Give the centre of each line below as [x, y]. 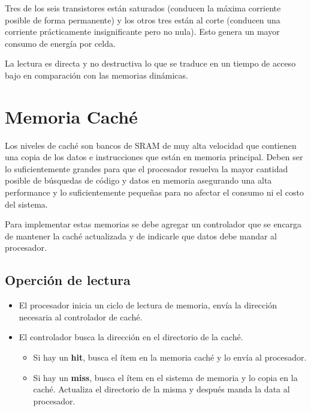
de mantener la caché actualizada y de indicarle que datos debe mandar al [141, 235]
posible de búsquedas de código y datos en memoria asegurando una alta [138, 180]
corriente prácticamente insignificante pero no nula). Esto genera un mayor [142, 31]
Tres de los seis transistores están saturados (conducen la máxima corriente [143, 8]
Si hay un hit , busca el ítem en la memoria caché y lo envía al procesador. [170, 357]
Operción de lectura [68, 280]
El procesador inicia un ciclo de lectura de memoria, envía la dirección [148, 305]
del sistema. [26, 204]
